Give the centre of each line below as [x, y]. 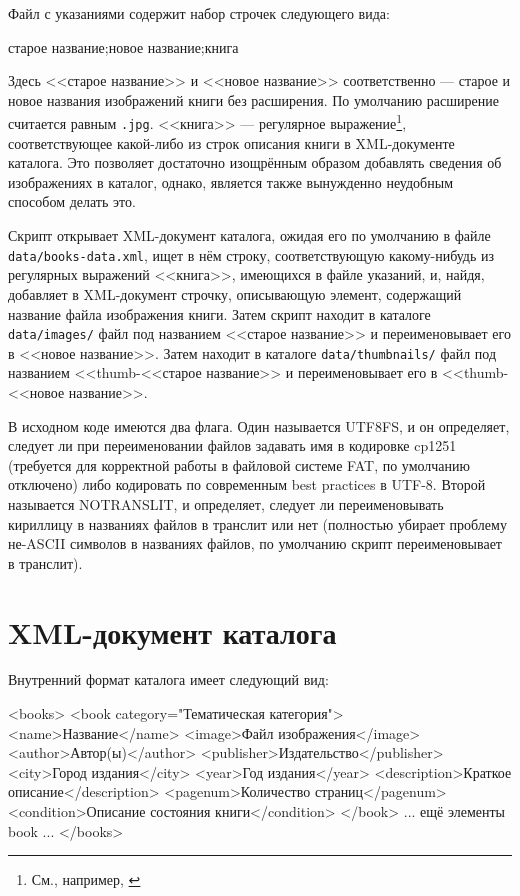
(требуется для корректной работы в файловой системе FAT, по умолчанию [239, 464]
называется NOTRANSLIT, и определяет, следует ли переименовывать [226, 503]
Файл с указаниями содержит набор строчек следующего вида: [199, 13]
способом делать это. [72, 201]
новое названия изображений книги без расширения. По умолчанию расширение [253, 99]
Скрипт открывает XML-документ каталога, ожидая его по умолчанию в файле [249, 235]
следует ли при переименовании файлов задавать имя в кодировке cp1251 [232, 445]
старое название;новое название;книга [123, 46]
